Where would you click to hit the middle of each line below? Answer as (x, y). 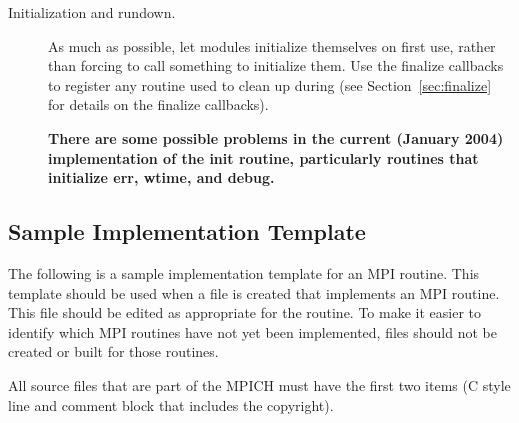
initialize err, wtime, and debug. (161, 177)
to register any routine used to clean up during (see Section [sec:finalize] (270, 84)
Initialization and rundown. (92, 12)
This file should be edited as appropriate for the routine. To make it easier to (245, 312)
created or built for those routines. (113, 351)
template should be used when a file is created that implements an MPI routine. (254, 292)
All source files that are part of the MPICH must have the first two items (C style (259, 384)
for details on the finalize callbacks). (158, 104)
